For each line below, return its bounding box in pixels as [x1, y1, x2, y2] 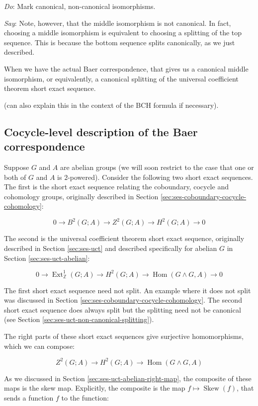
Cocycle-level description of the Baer [4, 124, 198, 139]
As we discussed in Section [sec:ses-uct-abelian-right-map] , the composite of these [4, 373, 252, 383]
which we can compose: [4, 340, 75, 351]
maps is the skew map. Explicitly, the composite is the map [4, 383, 185, 393]
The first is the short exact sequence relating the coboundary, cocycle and [4, 181, 229, 192]
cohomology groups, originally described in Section [4, 191, 159, 201]
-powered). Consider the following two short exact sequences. [68, 171, 253, 182]
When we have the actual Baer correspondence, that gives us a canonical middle [4, 63, 249, 74]
